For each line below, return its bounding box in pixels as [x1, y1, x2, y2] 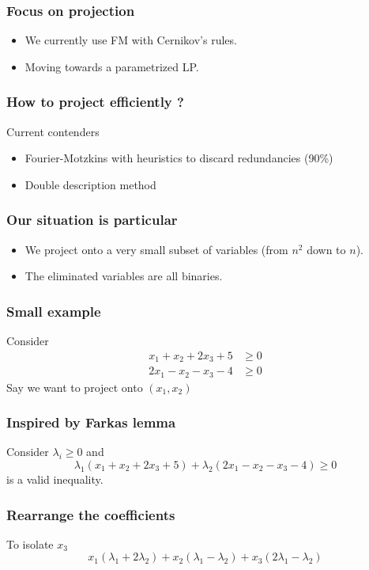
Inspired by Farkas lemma [6, 412, 176, 432]
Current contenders [6, 123, 100, 139]
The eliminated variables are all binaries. [24, 268, 223, 284]
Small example [6, 301, 101, 321]
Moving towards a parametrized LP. [24, 58, 199, 74]
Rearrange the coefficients [6, 504, 175, 524]
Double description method [24, 176, 156, 192]
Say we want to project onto [6, 378, 143, 395]
